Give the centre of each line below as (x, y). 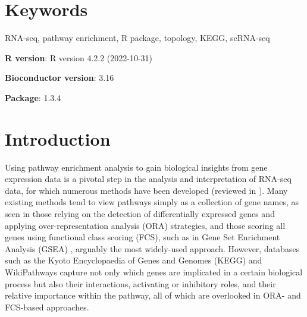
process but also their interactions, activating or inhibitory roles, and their (140, 283)
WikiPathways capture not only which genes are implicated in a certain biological (154, 272)
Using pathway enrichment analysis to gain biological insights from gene (136, 167)
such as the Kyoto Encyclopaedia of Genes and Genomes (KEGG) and (134, 260)
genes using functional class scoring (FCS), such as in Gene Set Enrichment (142, 237)
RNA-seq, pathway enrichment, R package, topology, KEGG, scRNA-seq (137, 38)
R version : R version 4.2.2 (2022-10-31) (79, 57)
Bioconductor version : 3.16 (59, 78)
